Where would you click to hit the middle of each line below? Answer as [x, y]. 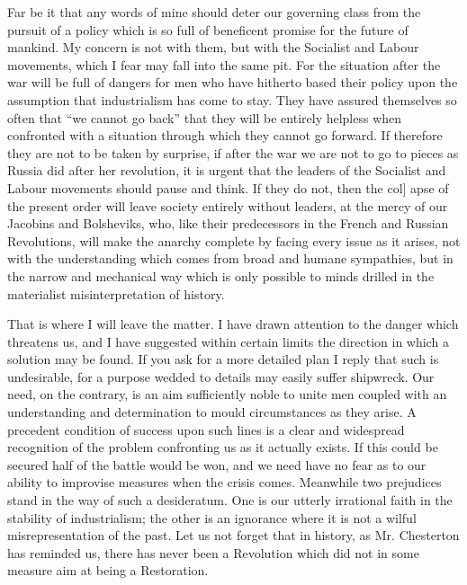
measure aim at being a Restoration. [108, 570]
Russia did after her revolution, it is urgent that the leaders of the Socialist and [227, 170]
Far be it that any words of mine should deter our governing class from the [214, 12]
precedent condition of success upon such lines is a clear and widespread [206, 429]
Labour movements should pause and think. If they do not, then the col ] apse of [228, 187]
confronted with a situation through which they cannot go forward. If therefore [225, 135]
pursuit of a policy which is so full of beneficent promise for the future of [208, 29]
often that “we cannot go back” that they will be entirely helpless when [205, 117]
